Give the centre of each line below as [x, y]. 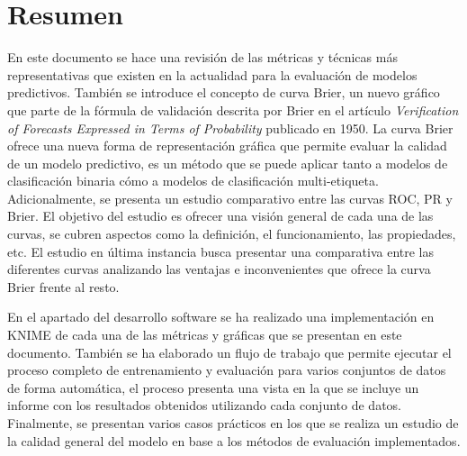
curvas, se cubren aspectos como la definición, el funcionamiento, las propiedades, [232, 234]
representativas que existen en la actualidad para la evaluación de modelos [212, 74]
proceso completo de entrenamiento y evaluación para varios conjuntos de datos [227, 370]
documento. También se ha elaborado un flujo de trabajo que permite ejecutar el [229, 352]
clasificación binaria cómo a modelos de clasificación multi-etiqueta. [193, 181]
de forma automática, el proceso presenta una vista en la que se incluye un [213, 387]
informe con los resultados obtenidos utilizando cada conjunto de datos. [204, 405]
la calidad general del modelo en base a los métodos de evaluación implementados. [234, 440]
